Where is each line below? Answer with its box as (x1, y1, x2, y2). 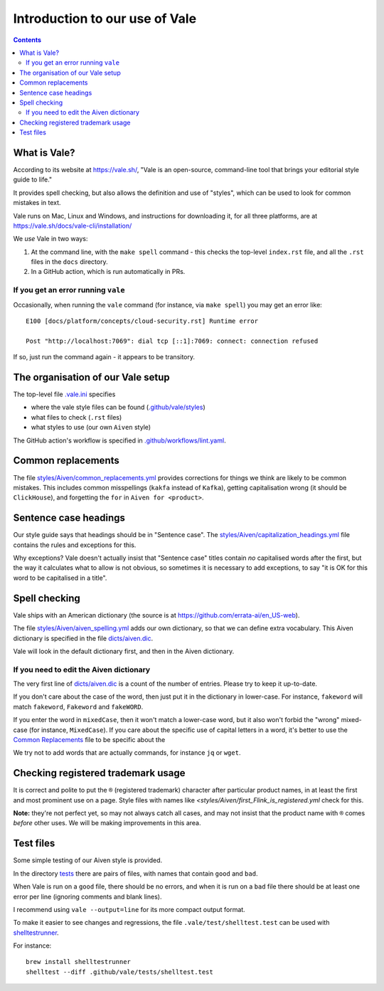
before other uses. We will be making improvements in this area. (13, 819, 202, 827)
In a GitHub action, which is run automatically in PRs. (31, 267, 186, 276)
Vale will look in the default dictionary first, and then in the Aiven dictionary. (13, 647, 235, 655)
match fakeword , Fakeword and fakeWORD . (13, 702, 144, 711)
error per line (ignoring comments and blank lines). (13, 892, 162, 901)
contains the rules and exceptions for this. (13, 541, 137, 549)
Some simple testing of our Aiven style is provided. (13, 856, 163, 864)
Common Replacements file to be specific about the (13, 735, 166, 743)
